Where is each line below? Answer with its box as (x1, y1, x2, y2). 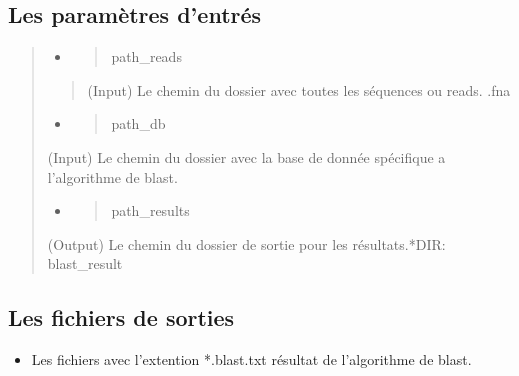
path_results (111, 200, 190, 221)
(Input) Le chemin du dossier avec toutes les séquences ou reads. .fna (87, 79, 511, 100)
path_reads (111, 46, 182, 67)
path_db (111, 113, 166, 134)
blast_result (47, 253, 123, 274)
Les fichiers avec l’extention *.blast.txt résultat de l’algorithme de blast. (31, 349, 472, 370)
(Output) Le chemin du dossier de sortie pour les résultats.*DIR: (47, 233, 446, 254)
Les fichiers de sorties (8, 302, 235, 333)
